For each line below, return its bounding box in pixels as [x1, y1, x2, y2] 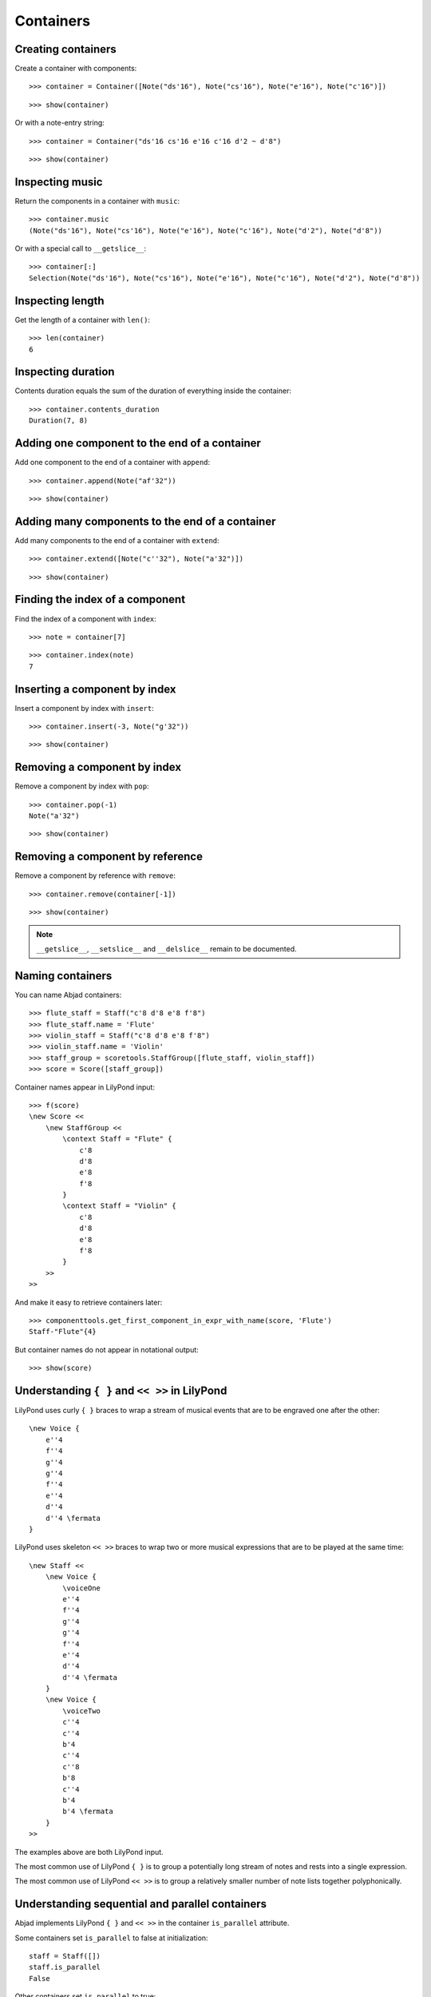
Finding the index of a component [14, 593, 186, 606]
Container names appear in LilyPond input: [14, 1082, 156, 1092]
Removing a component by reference [14, 850, 204, 864]
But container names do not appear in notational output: [14, 1344, 199, 1354]
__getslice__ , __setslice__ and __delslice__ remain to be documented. [36, 943, 297, 954]
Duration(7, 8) [29, 416, 89, 425]
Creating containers [14, 42, 117, 56]
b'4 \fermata [62, 1807, 113, 1816]
